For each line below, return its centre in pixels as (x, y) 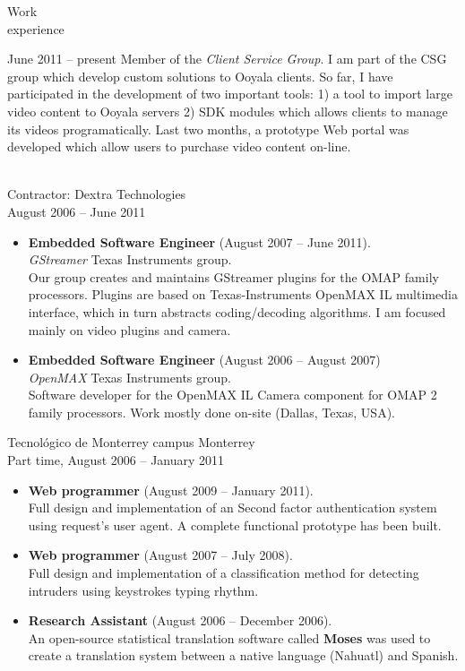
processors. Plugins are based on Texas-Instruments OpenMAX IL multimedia (243, 294)
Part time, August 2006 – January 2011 (116, 460)
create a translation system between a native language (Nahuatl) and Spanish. (243, 655)
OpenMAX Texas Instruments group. (129, 377)
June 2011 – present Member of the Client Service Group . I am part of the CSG (227, 59)
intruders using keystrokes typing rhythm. (143, 590)
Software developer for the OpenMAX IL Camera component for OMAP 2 (232, 395)
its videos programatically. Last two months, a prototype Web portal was (208, 129)
